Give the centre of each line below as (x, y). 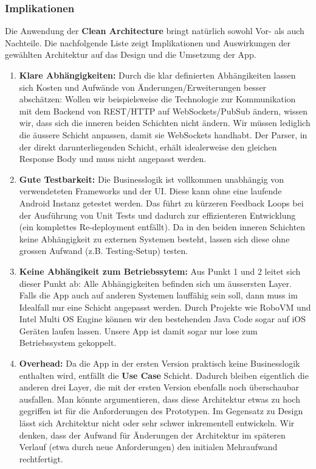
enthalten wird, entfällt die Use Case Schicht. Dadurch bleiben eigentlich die (164, 375)
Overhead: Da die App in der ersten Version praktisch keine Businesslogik (160, 363)
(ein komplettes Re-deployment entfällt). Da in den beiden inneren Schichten (162, 227)
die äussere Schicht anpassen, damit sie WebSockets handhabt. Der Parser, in (163, 134)
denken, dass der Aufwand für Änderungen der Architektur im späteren (152, 435)
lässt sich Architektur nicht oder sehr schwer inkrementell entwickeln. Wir (157, 423)
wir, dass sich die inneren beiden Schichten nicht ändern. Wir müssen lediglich (165, 123)
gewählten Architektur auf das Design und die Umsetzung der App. (131, 55)
